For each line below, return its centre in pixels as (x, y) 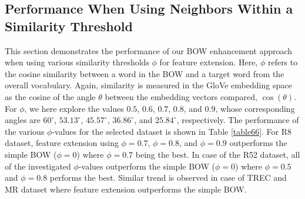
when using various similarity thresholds (77, 62)
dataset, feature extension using (62, 143)
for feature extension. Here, (209, 62)
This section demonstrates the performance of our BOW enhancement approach (149, 50)
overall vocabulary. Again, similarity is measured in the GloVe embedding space (148, 85)
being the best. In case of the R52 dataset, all (218, 154)
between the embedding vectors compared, (181, 96)
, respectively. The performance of (238, 120)
